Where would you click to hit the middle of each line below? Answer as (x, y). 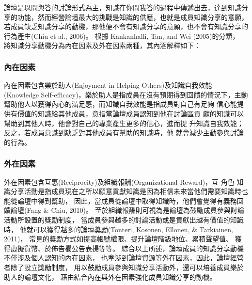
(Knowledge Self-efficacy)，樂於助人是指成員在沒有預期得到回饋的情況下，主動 (126, 94)
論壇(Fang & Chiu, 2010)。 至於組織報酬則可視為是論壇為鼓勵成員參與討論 (127, 210)
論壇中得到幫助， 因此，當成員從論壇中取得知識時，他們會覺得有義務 (127, 200)
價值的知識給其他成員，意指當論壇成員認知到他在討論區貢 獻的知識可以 (130, 113)
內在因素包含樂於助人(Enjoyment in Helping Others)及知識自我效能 (108, 85)
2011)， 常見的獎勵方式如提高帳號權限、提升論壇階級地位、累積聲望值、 (118, 239)
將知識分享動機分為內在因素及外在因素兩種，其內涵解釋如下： (102, 45)
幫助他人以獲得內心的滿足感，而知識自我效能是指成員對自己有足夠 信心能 (120, 104)
